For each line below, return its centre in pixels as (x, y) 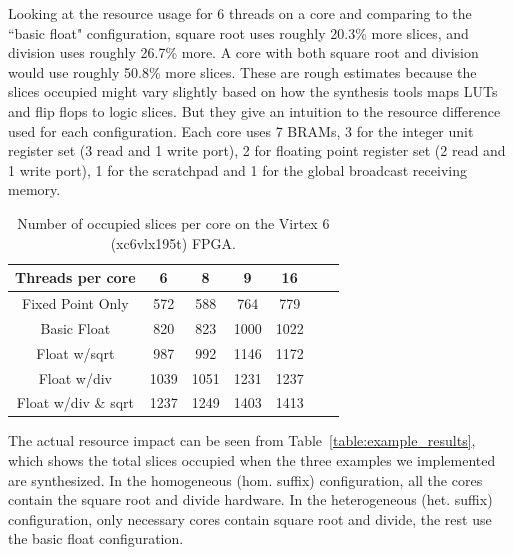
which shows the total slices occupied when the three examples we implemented (252, 460)
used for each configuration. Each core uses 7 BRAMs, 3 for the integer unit (241, 130)
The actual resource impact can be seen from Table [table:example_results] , (242, 440)
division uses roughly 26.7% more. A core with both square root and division (243, 52)
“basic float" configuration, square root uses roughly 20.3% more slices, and (238, 32)
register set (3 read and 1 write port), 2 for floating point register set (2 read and (257, 150)
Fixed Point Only (75, 302)
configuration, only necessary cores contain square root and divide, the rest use (250, 518)
